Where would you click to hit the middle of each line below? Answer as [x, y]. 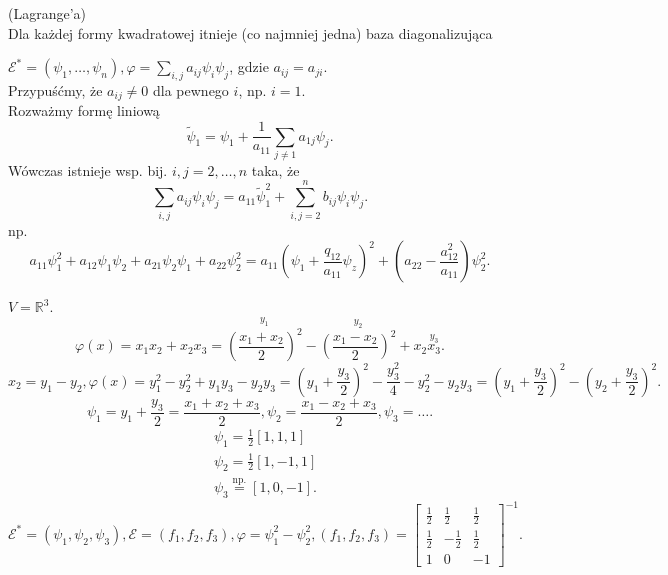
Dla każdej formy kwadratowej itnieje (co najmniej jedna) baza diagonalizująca [250, 32]
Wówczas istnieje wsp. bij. [88, 169]
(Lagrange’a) [47, 13]
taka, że [275, 169]
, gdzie [249, 66]
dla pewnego [191, 89]
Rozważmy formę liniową [84, 110]
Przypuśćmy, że [55, 89]
